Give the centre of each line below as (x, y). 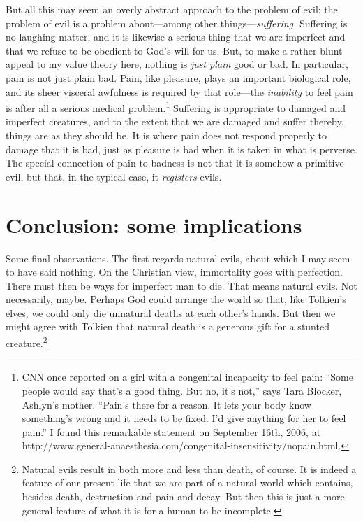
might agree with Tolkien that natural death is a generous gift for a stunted (168, 326)
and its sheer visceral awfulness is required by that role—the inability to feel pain (179, 91)
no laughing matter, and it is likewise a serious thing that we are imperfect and (176, 37)
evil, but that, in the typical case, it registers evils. (114, 176)
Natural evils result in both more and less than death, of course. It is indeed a (189, 468)
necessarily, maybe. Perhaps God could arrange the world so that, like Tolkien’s (176, 299)
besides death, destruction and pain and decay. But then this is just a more (183, 496)
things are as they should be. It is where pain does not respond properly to (166, 135)
